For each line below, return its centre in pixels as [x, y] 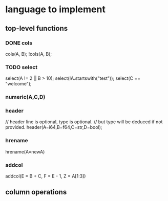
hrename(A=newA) [25, 151]
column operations [36, 192]
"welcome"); [18, 84]
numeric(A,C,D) [25, 97]
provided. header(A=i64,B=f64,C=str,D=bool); [54, 127]
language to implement [56, 9]
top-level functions [37, 28]
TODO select [22, 67]
